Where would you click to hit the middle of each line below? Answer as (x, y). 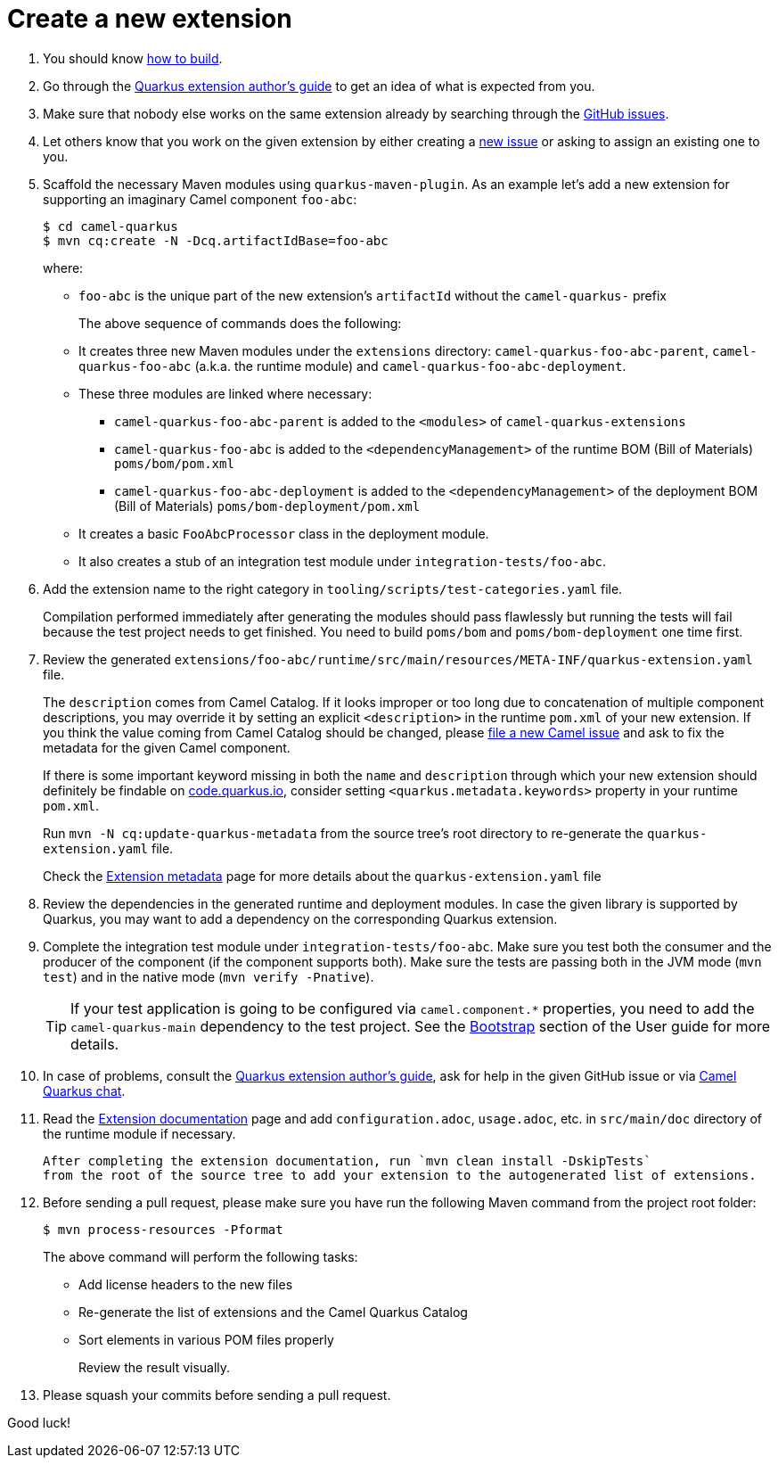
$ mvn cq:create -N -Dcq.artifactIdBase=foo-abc (216, 240)
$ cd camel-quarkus (111, 226)
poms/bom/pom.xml (174, 463)
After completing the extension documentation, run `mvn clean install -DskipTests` (347, 1160)
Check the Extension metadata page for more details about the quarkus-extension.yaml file (322, 876)
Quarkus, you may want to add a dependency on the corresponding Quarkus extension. (300, 918)
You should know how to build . (133, 58)
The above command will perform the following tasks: (201, 1256)
